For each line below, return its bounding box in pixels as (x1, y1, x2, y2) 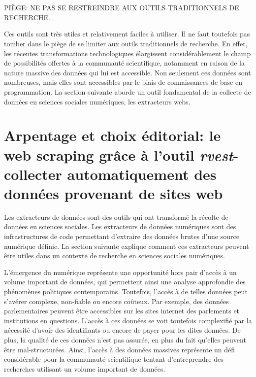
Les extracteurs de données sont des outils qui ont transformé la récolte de (4, 211, 228, 222)
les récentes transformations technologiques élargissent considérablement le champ (4, 48, 251, 58)
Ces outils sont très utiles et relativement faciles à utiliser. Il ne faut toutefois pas (4, 29, 250, 39)
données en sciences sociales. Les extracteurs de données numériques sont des (4, 221, 236, 232)
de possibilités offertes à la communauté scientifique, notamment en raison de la (4, 58, 245, 68)
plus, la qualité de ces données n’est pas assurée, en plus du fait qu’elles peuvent (4, 334, 246, 344)
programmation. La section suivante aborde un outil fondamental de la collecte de (4, 86, 251, 97)
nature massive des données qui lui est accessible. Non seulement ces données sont (4, 67, 251, 77)
